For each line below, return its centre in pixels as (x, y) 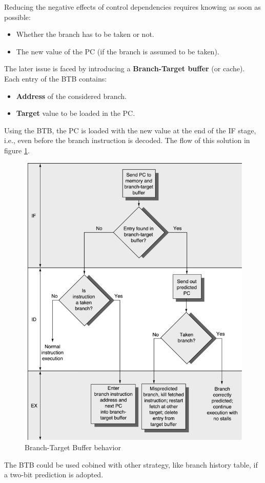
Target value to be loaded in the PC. (76, 113)
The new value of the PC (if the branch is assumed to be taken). (118, 51)
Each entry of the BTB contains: (56, 78)
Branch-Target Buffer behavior (73, 447)
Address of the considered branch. (71, 96)
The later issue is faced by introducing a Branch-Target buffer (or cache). (125, 68)
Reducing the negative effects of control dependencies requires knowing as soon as (132, 7)
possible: (17, 17)
